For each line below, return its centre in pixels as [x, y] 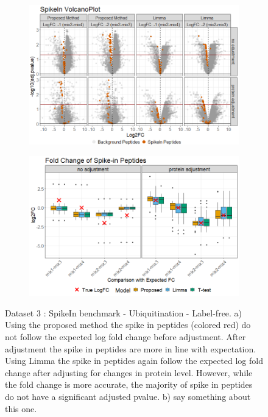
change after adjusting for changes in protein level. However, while [129, 372]
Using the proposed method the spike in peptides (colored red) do [128, 325]
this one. [21, 408]
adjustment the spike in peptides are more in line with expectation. [131, 348]
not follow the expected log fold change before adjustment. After [125, 337]
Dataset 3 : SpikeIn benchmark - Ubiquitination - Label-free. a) [124, 312]
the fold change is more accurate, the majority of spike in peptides [129, 384]
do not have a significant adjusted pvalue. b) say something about [128, 396]
